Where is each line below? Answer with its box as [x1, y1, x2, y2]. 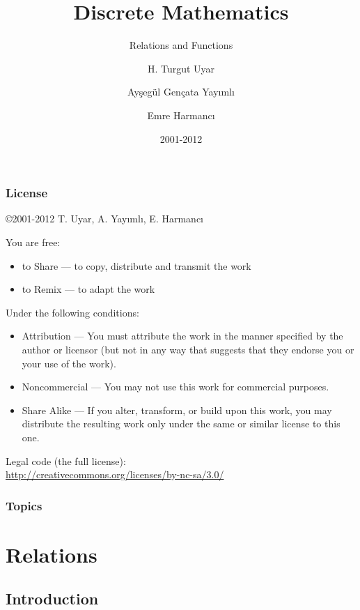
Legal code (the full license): [6, 453, 126, 468]
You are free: [6, 234, 61, 249]
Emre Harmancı [147, 107, 215, 122]
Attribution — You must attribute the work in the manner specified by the [22, 328, 343, 343]
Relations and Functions [129, 38, 233, 52]
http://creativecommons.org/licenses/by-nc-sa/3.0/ [6, 467, 224, 482]
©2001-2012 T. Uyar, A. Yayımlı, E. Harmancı [6, 211, 204, 226]
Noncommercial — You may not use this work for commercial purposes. [22, 379, 329, 394]
